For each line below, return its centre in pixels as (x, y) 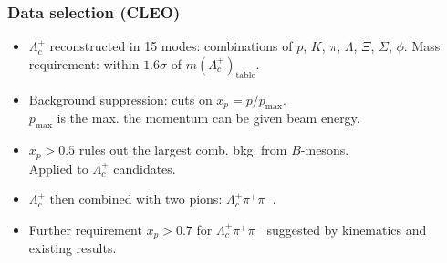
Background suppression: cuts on (120, 99)
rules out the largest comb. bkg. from (183, 150)
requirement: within (84, 63)
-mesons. (325, 150)
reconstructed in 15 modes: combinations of (171, 46)
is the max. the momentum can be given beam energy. (208, 118)
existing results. (73, 248)
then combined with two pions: (136, 199)
